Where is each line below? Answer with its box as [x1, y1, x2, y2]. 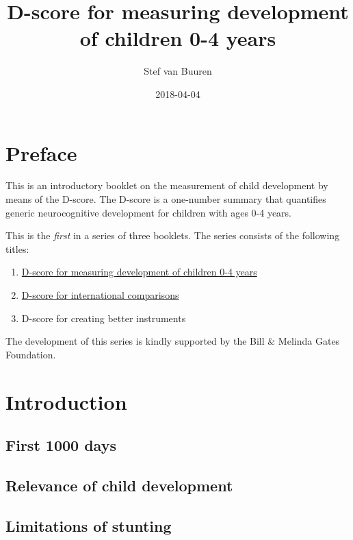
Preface [5, 138, 77, 167]
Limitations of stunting [5, 515, 172, 536]
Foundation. [5, 347, 56, 361]
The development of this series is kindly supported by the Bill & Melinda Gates [5, 334, 340, 348]
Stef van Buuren [144, 64, 212, 78]
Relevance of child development [5, 474, 233, 495]
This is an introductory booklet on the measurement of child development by [5, 178, 328, 193]
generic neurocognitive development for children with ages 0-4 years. [5, 205, 291, 219]
